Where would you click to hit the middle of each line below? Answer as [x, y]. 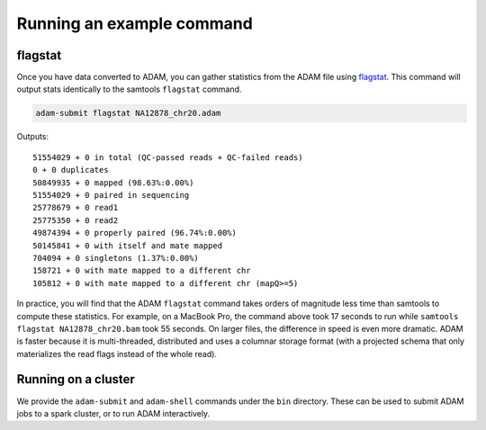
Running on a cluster [76, 379]
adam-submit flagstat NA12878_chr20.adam [128, 113]
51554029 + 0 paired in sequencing [111, 195]
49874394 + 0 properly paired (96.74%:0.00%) [135, 233]
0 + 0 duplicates [71, 170]
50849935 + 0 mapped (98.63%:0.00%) [113, 183]
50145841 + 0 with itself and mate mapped [128, 246]
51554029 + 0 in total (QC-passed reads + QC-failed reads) [168, 157]
